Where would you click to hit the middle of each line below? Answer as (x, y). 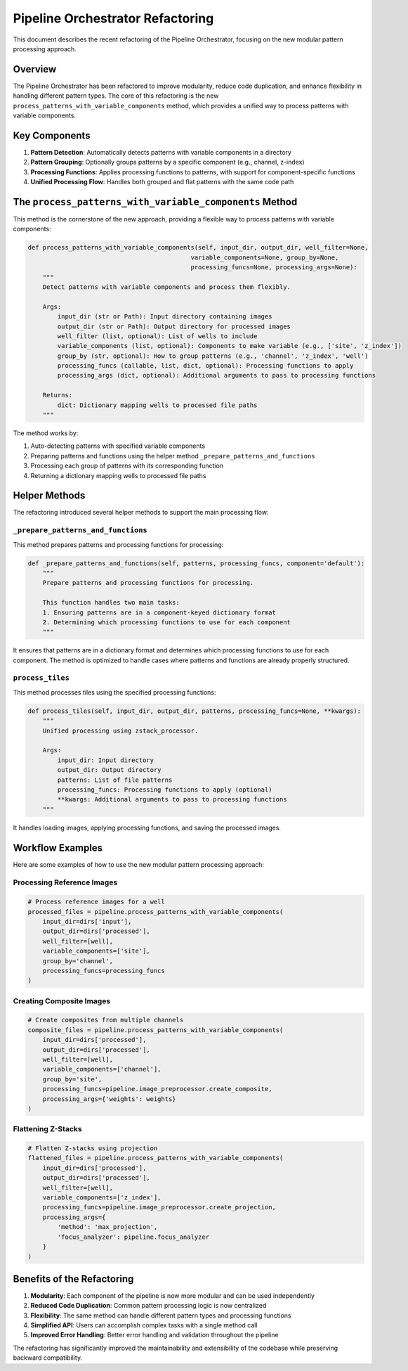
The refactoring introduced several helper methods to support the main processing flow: (141, 513)
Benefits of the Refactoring (73, 1279)
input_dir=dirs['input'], (87, 921)
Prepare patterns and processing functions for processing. (148, 583)
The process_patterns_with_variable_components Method (155, 201)
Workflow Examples (58, 848)
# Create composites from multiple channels (106, 1020)
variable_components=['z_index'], (102, 1198)
